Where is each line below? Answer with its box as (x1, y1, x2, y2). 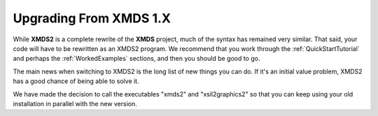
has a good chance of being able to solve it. (13, 77, 139, 85)
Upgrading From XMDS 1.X (13, 10, 171, 26)
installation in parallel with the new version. (13, 99, 138, 108)
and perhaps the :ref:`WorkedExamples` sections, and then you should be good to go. (13, 55, 260, 63)
